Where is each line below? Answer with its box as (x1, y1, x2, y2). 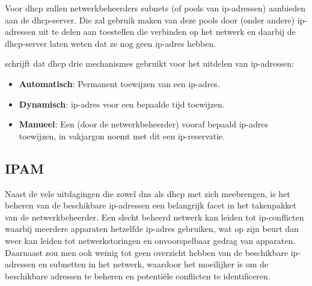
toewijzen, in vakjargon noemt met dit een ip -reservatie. (19, 129, 225, 142)
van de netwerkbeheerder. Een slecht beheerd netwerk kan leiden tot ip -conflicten (5, 210, 304, 223)
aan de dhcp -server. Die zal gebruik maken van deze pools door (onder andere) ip (5, 13, 305, 26)
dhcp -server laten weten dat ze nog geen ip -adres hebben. (5, 37, 216, 49)
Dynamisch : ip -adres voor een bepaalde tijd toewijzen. (19, 97, 225, 110)
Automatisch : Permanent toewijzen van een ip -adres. (19, 77, 220, 90)
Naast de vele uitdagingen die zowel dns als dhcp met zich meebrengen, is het (5, 187, 290, 199)
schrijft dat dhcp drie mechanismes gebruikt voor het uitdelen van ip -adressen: (5, 57, 294, 70)
